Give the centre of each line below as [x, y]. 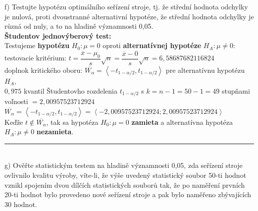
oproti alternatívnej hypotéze [152, 45]
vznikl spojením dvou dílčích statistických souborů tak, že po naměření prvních [125, 185]
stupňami [236, 90]
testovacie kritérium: [35, 58]
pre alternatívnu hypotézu [205, 70]
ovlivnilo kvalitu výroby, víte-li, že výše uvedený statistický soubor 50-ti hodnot [126, 175]
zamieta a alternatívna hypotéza [182, 122]
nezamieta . [55, 132]
